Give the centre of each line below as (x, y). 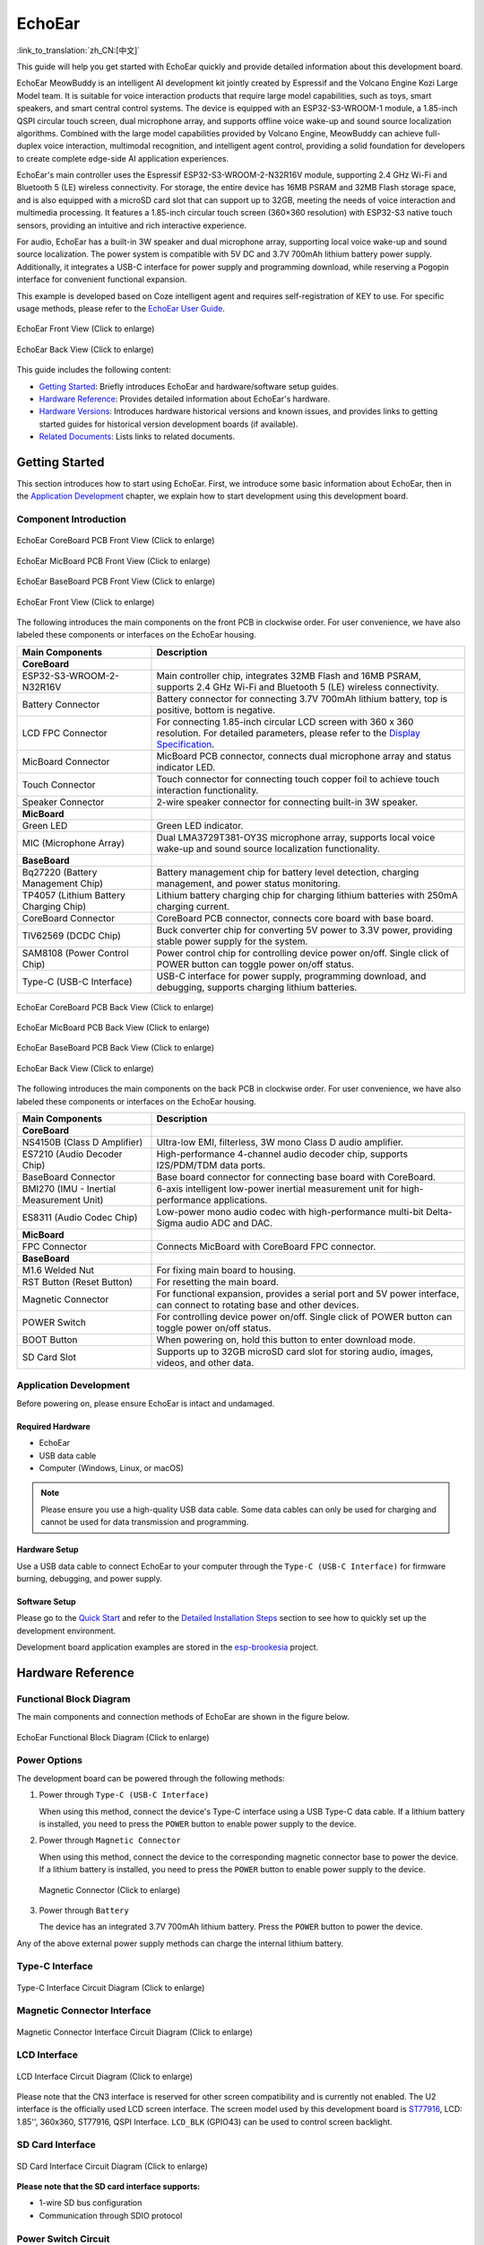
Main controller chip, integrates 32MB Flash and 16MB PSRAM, (289, 675)
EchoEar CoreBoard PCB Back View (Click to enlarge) (115, 1007)
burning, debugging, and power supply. (90, 1578)
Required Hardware (54, 1426)
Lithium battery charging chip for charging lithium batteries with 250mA (307, 895)
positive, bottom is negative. (216, 709)
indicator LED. (186, 767)
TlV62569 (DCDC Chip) (71, 936)
